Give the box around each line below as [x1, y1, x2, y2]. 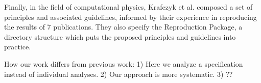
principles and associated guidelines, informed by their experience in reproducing [4, 11, 257, 22]
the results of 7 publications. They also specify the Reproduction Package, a [4, 21, 243, 32]
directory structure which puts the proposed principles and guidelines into [4, 31, 236, 42]
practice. [4, 41, 31, 52]
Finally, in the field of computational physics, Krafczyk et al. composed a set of [4, 2, 253, 12]
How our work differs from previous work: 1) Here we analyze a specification [4, 58, 243, 69]
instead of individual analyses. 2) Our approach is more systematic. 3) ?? [4, 68, 233, 79]
